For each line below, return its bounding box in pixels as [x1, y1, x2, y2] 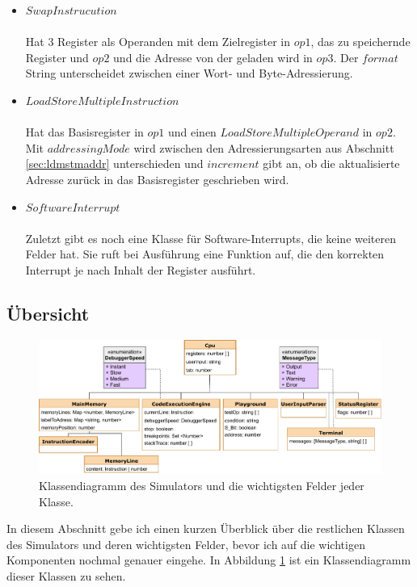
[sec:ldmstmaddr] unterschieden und [25, 155, 204, 172]
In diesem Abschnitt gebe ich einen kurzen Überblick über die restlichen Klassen [6, 520, 405, 537]
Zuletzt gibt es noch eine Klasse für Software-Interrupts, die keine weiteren [25, 229, 396, 246]
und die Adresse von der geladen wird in [113, 48, 313, 65]
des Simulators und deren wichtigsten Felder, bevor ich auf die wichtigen [6, 535, 365, 552]
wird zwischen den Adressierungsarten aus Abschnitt [133, 139, 394, 156]
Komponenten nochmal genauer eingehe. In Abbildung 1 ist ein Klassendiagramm [6, 551, 411, 568]
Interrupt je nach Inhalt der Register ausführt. [25, 261, 256, 278]
